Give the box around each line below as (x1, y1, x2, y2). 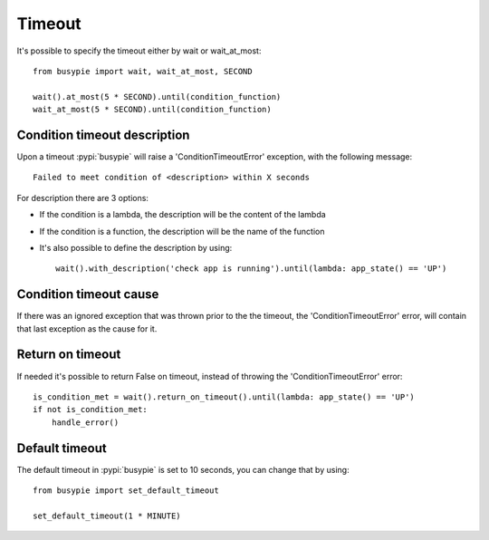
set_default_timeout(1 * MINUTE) (33, 510, 181, 521)
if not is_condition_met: (33, 404, 149, 415)
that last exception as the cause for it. (16, 323, 158, 334)
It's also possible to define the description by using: (39, 242, 233, 253)
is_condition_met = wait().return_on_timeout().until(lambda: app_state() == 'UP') (33, 391, 416, 402)
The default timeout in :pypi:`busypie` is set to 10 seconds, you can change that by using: (16, 464, 350, 475)
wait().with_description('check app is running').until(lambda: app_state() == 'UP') (55, 264, 447, 274)
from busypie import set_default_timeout (33, 486, 219, 496)
